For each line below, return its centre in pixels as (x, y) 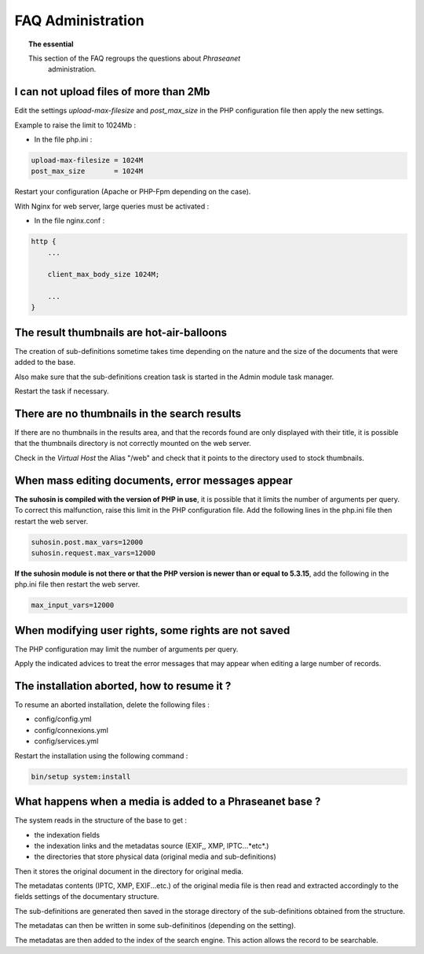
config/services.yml (66, 741)
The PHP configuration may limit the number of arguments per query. (126, 649)
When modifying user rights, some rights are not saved (152, 630)
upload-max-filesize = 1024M (87, 160)
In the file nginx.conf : (69, 221)
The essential (51, 44)
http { (44, 241)
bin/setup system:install (81, 776)
